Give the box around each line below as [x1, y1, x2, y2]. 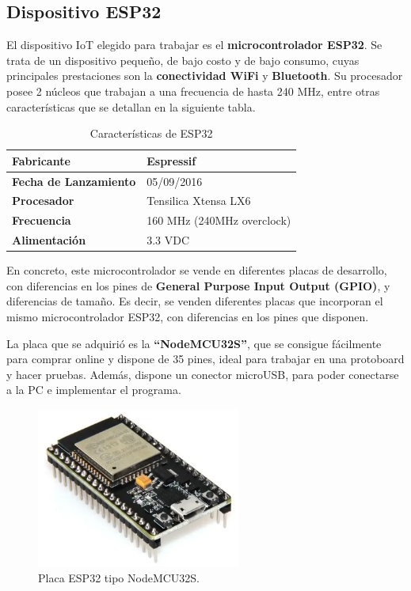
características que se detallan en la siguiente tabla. [6, 98, 256, 115]
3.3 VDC [147, 232, 190, 248]
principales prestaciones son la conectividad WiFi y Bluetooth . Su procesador [6, 67, 403, 84]
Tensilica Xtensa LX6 [147, 192, 251, 209]
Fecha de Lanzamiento [12, 172, 136, 189]
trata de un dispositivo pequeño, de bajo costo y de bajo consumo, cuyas [6, 51, 360, 68]
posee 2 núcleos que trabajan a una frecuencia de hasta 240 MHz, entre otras [6, 82, 380, 99]
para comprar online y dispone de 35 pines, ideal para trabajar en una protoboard [6, 350, 405, 367]
